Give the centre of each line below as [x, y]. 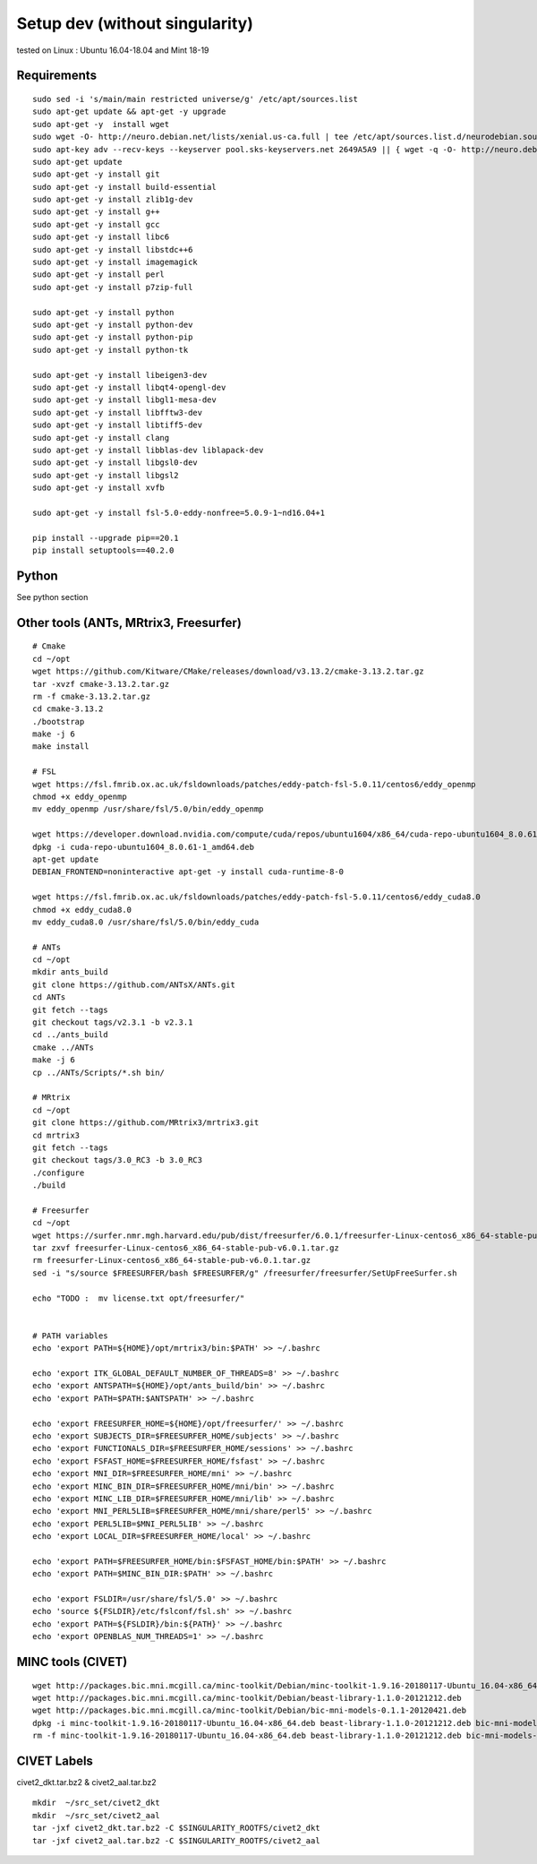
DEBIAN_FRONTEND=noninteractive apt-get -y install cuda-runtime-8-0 [188, 872]
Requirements [57, 76]
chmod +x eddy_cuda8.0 [82, 910]
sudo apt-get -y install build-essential [124, 187]
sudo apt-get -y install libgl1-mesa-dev [124, 400]
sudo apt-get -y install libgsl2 [106, 475]
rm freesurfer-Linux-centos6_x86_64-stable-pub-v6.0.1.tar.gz [172, 1260]
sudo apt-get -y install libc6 [101, 237]
